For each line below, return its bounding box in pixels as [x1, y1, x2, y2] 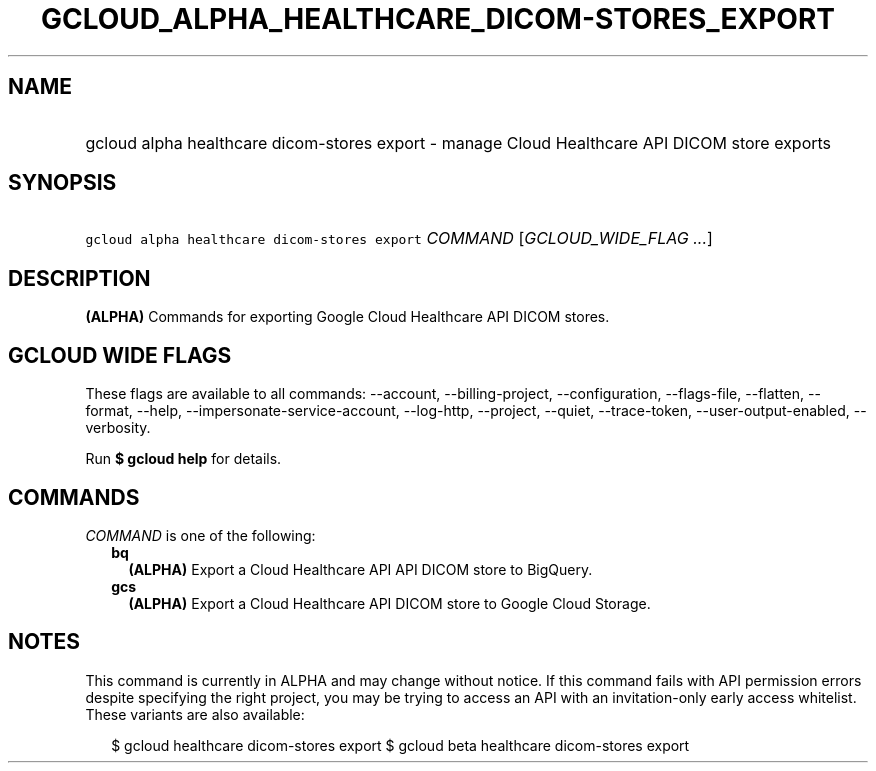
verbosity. [85, 419, 151, 437]
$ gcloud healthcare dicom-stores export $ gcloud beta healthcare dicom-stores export [111, 736, 690, 754]
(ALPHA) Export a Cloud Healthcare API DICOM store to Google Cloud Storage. [128, 594, 651, 612]
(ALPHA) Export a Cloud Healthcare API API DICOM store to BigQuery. [128, 560, 593, 578]
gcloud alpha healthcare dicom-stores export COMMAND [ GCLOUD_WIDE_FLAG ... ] [85, 228, 713, 249]
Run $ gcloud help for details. [85, 450, 282, 468]
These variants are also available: [85, 705, 305, 723]
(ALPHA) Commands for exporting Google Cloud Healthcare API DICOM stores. [85, 308, 610, 326]
